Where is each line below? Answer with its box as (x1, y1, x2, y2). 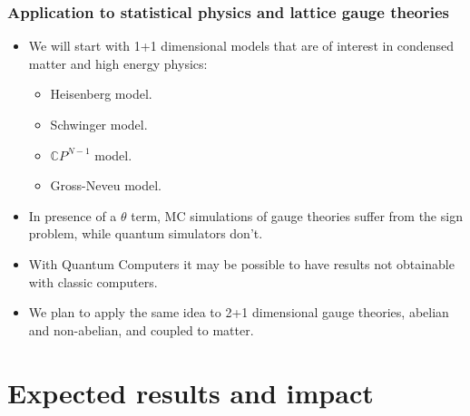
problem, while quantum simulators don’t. (28, 224, 263, 243)
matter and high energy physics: (28, 53, 208, 73)
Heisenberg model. (50, 84, 152, 103)
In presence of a (28, 206, 117, 225)
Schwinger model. (50, 115, 148, 133)
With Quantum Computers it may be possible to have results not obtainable (28, 254, 455, 273)
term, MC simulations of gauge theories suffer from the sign (131, 206, 463, 225)
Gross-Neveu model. (50, 176, 162, 195)
